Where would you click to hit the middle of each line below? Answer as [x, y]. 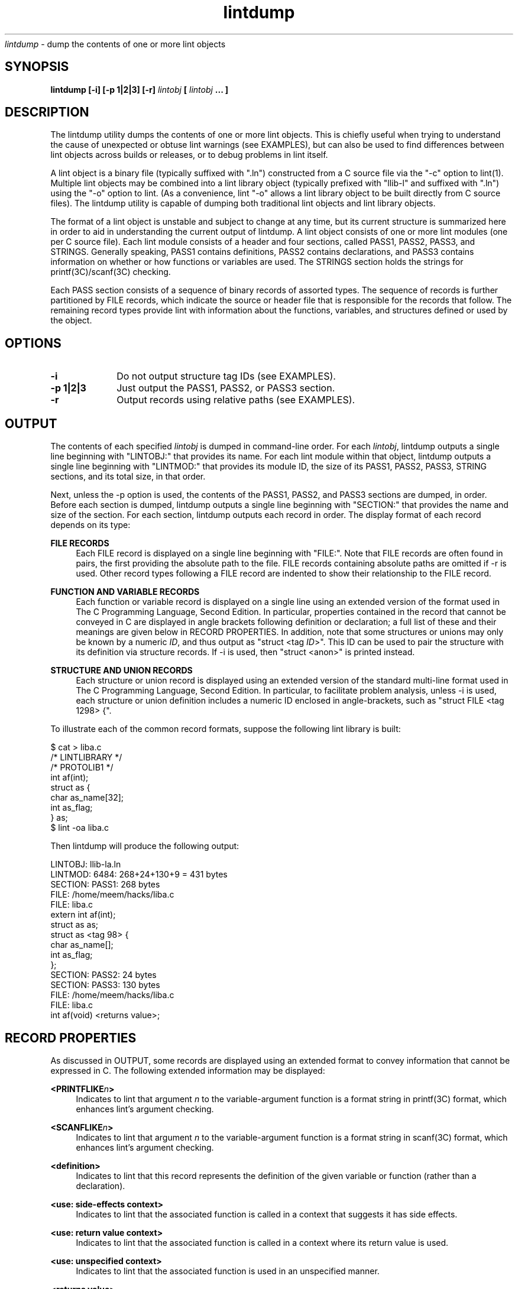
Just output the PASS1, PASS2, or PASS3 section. [226, 388]
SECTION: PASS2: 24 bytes [103, 975]
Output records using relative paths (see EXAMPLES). [236, 400]
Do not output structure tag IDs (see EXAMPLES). [226, 376]
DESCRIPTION [47, 112]
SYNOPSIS [37, 67]
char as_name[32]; [87, 798]
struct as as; [75, 925]
